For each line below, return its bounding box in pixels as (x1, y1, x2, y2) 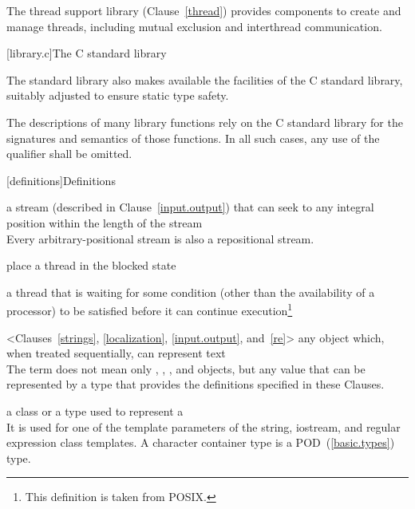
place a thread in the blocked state (6, 257, 176, 274)
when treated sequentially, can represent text (6, 345, 226, 361)
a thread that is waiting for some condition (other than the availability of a (6, 283, 375, 300)
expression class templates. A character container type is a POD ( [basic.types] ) (6, 434, 395, 451)
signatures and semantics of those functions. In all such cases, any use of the (6, 129, 380, 146)
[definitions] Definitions (6, 172, 116, 188)
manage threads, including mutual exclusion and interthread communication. (6, 18, 382, 34)
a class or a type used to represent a (6, 402, 184, 419)
